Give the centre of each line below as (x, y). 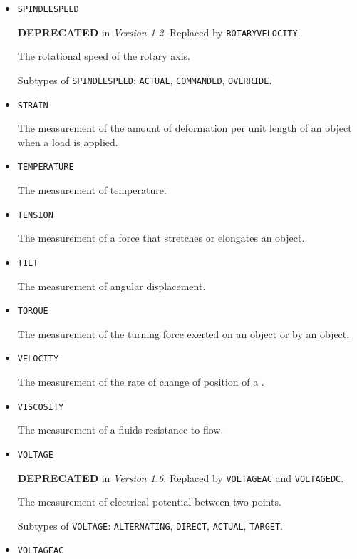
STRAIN (33, 105)
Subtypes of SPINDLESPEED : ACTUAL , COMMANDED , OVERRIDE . (145, 80)
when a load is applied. (68, 142)
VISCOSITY (41, 407)
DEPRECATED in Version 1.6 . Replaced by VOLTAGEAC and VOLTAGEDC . (181, 477)
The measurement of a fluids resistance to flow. (120, 430)
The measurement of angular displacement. (112, 286)
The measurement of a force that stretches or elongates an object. (161, 238)
